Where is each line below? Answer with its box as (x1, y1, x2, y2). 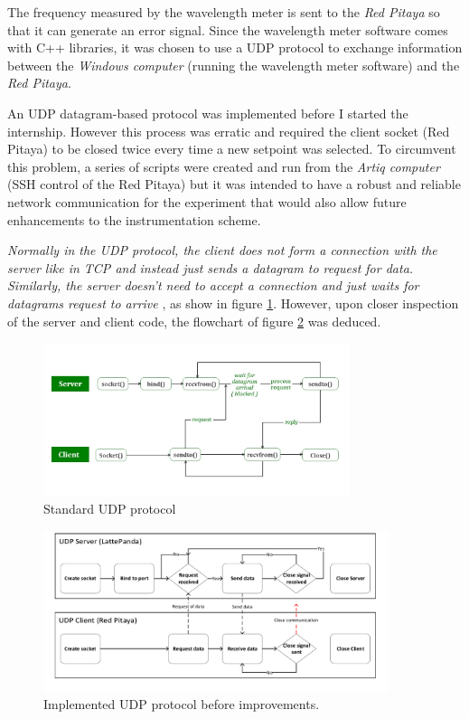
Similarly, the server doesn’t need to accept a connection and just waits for (7, 276, 419, 295)
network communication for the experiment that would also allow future (7, 192, 407, 211)
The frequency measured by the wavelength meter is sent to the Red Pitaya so (7, 3, 440, 21)
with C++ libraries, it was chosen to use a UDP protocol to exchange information (7, 38, 463, 57)
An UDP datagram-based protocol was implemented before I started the (7, 103, 408, 122)
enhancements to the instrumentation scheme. (7, 210, 261, 229)
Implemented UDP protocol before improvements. (43, 694, 320, 713)
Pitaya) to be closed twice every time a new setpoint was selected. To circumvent (7, 139, 456, 158)
